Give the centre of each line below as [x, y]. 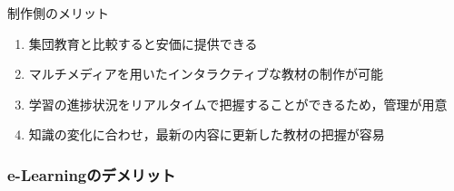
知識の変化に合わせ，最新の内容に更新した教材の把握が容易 [207, 134]
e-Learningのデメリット [92, 174]
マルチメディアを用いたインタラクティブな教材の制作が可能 [206, 74]
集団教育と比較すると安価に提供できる [143, 43]
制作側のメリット [58, 13]
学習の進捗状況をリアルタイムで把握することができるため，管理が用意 [238, 104]
